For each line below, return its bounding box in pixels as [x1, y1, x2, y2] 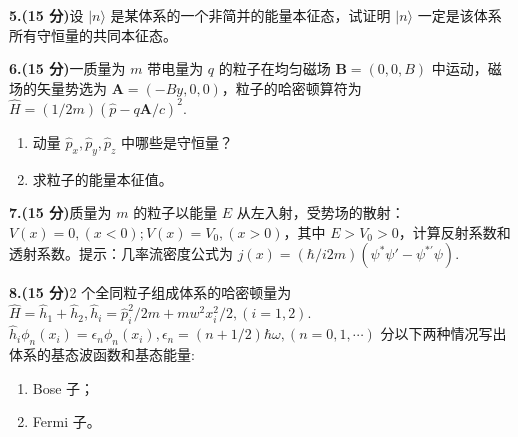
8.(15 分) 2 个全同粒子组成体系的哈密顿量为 [9, 282, 292, 303]
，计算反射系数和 [398, 221, 511, 242]
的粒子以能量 [133, 202, 218, 223]
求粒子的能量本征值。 [32, 168, 173, 189]
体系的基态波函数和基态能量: [9, 344, 195, 365]
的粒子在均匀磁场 [218, 58, 331, 79]
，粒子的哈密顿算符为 [221, 77, 362, 98]
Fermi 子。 [32, 411, 101, 432]
